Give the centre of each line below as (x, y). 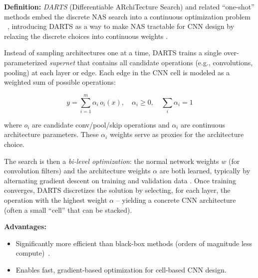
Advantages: (25, 226)
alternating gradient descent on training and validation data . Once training (120, 180)
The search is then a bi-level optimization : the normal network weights (112, 161)
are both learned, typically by (205, 171)
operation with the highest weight (56, 200)
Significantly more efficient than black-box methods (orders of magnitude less (134, 243)
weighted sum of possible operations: (60, 82)
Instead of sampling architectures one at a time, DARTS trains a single (113, 53)
